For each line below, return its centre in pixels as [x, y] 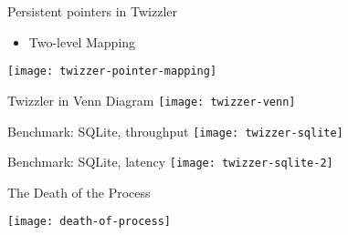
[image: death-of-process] [89, 222]
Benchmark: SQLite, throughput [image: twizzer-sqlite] [175, 131]
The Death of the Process [79, 192]
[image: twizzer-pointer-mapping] [112, 72]
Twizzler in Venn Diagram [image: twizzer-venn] [152, 100]
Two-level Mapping [82, 41]
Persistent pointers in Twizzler [93, 11]
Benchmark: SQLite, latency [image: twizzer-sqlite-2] [170, 162]
